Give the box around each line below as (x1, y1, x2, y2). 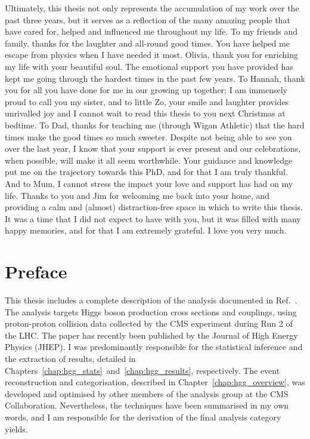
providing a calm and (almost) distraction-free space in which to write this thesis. (5, 201, 303, 213)
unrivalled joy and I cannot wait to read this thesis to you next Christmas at (5, 107, 286, 119)
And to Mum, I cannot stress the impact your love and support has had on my (5, 177, 293, 189)
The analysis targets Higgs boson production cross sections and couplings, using (5, 305, 297, 318)
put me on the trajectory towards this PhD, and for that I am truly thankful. (5, 165, 288, 178)
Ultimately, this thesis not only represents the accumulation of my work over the (5, 2, 299, 14)
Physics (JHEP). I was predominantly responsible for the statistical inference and (5, 340, 303, 353)
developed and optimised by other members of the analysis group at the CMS (5, 387, 289, 400)
